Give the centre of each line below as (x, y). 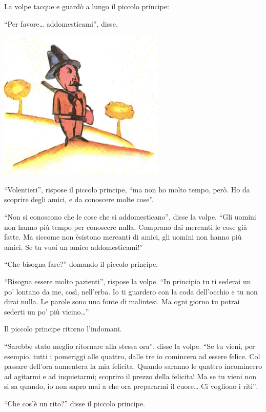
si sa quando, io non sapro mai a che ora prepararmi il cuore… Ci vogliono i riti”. (131, 386)
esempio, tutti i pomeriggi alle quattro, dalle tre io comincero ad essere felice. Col (132, 356)
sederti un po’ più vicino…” (47, 311)
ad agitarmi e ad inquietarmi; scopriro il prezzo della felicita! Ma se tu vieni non (130, 376)
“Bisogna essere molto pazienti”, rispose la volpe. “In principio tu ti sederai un (128, 281)
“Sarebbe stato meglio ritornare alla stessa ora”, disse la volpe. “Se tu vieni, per (130, 346)
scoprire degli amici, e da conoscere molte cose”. (79, 199)
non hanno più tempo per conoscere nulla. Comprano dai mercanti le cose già (126, 227)
